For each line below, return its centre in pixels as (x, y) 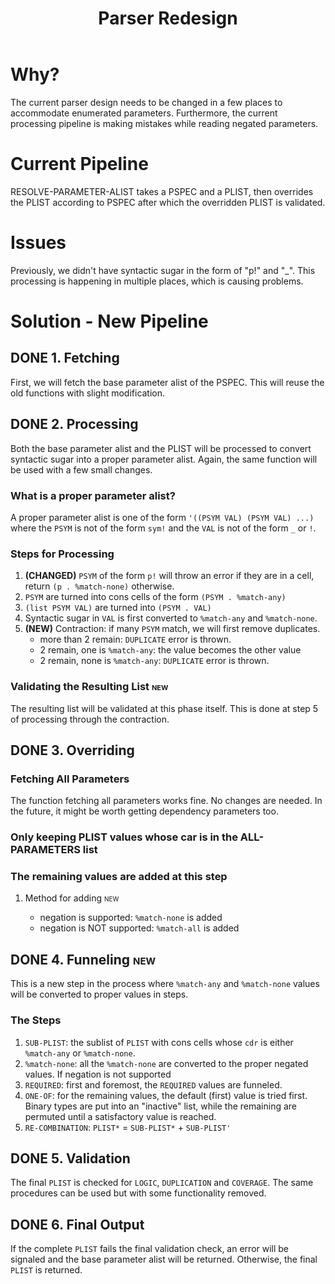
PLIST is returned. (46, 1270)
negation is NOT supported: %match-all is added (139, 928)
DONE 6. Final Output (77, 1224)
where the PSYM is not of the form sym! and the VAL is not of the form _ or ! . (163, 528)
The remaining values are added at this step (119, 877)
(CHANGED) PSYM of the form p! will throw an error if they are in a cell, (169, 576)
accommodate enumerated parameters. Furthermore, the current (144, 113)
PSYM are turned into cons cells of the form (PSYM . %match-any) (155, 597)
